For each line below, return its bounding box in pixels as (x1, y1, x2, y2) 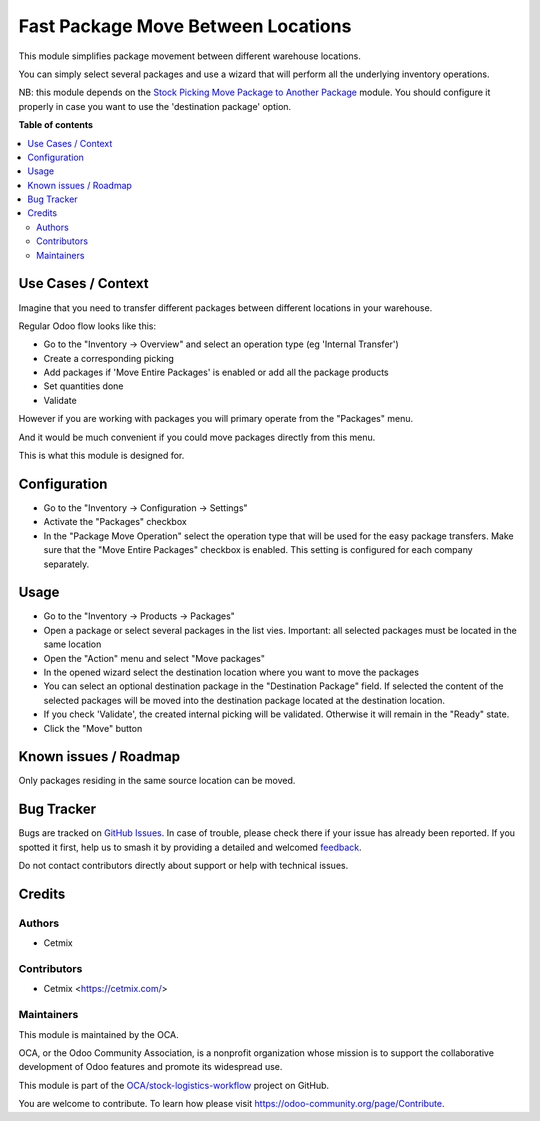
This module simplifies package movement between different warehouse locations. (18, 50, 362, 62)
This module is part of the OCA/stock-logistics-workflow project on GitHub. (18, 1079, 330, 1091)
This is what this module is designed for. (18, 450, 185, 462)
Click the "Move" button (43, 722, 143, 734)
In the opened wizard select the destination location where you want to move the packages (43, 666, 420, 678)
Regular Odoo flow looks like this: (18, 320, 157, 332)
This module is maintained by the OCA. (18, 1028, 179, 1040)
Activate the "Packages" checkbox (43, 516, 187, 528)
